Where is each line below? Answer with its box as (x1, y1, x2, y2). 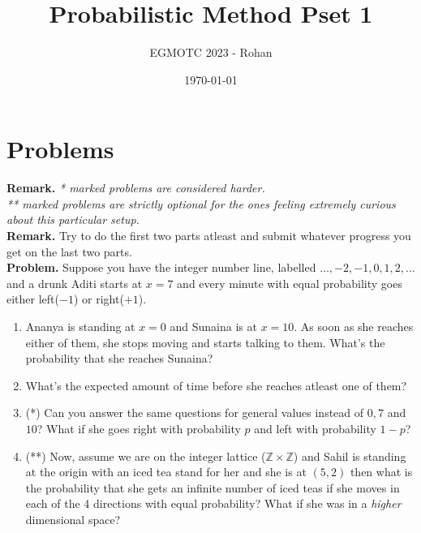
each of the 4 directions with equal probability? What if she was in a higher (25, 495, 402, 512)
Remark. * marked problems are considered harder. (6, 179, 265, 196)
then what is (350, 463, 413, 480)
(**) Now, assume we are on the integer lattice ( (25, 447, 266, 464)
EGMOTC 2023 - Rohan (149, 44, 273, 61)
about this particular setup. (6, 211, 140, 228)
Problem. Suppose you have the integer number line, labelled (6, 259, 316, 276)
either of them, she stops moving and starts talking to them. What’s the (25, 333, 385, 350)
